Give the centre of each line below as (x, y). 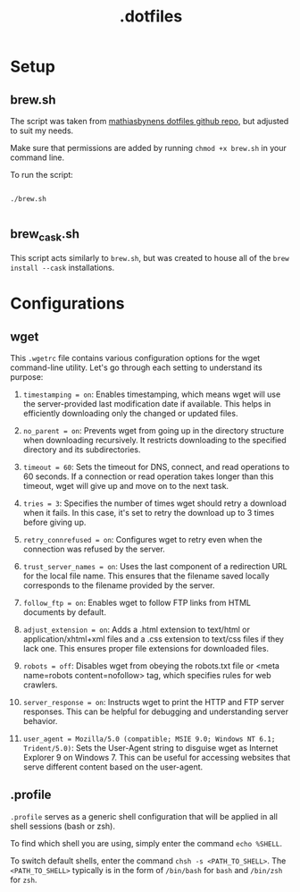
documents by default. (64, 612)
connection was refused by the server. (94, 549)
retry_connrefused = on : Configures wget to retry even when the (142, 539)
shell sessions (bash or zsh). (62, 826)
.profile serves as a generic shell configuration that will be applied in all (144, 816)
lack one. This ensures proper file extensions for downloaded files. (146, 648)
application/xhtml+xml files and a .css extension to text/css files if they (154, 639)
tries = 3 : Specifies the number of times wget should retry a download (154, 503)
